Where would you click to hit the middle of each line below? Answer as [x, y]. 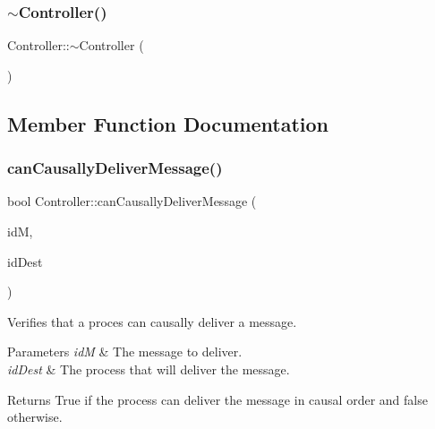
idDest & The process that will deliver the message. [149, 369]
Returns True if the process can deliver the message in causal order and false [217, 399]
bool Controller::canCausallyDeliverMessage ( [132, 201]
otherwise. [35, 417]
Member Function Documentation [168, 123]
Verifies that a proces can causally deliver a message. [152, 321]
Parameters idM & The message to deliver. [125, 352]
